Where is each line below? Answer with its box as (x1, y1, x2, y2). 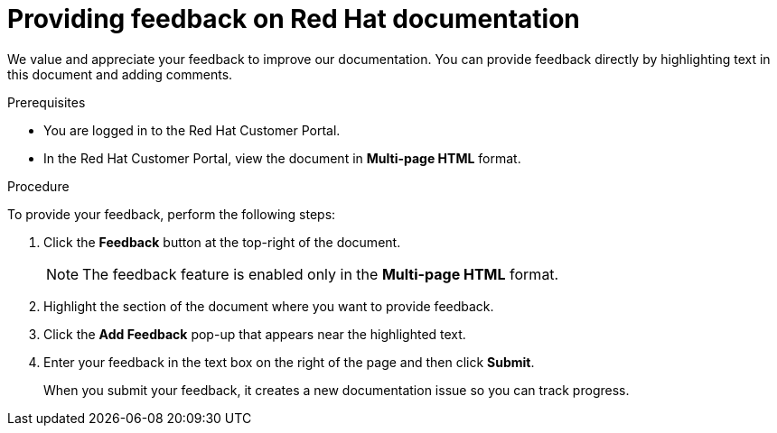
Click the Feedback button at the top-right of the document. (43, 234, 401, 250)
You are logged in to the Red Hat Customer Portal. (43, 122, 341, 138)
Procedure (7, 178, 70, 194)
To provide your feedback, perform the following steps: (7, 206, 336, 222)
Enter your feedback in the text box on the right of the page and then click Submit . (43, 354, 535, 370)
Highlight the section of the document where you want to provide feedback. (43, 298, 494, 314)
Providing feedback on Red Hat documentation (7, 4, 580, 34)
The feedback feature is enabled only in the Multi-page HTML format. (82, 264, 559, 283)
